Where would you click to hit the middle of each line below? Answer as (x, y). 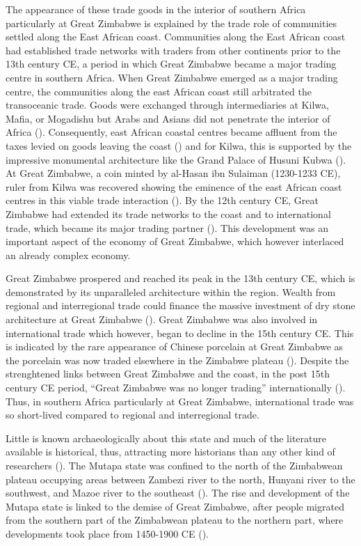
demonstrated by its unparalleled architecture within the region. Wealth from (171, 291)
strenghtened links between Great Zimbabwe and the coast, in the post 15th (168, 374)
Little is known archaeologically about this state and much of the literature (166, 438)
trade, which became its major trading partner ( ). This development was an (167, 227)
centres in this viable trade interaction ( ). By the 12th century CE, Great (162, 200)
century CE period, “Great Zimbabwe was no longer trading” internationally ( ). (176, 388)
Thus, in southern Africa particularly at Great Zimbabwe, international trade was (180, 401)
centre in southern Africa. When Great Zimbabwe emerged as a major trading (172, 77)
